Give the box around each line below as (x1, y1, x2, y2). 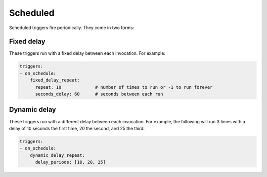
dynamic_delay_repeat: (30, 152, 85, 158)
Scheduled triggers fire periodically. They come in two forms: (9, 25, 134, 31)
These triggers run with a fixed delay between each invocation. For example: (9, 50, 166, 56)
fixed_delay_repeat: (30, 77, 80, 83)
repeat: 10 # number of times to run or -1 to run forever (35, 84, 213, 90)
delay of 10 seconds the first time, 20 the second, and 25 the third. (9, 125, 145, 131)
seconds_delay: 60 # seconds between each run (35, 91, 163, 97)
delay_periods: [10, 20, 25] (35, 159, 106, 165)
